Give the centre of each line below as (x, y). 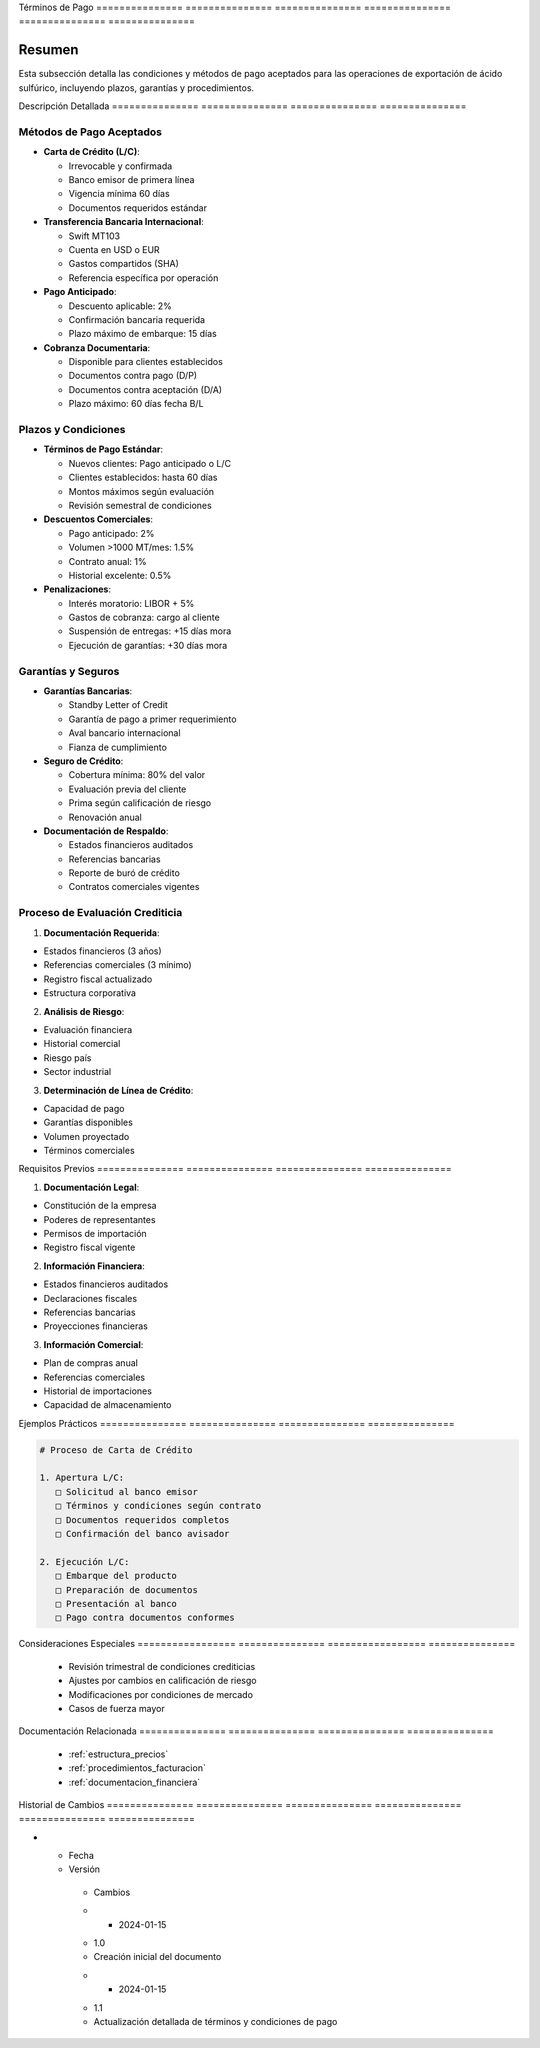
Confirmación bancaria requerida (136, 319)
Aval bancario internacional (124, 733)
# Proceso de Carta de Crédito (116, 1449)
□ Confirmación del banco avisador (142, 1534)
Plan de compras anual (91, 1363)
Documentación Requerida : (101, 932)
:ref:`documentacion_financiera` (134, 1782)
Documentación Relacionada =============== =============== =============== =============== (256, 1731)
